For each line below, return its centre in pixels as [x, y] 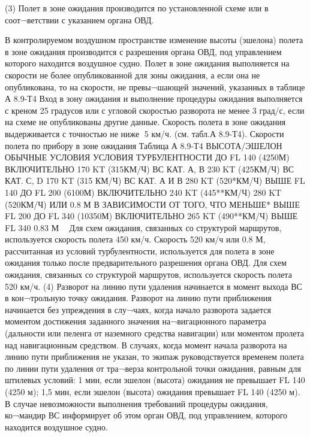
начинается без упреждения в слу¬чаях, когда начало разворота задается [138, 309]
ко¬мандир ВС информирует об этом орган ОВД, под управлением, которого [146, 415]
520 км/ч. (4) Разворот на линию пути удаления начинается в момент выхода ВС [154, 286]
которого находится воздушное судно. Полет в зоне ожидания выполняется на [147, 63]
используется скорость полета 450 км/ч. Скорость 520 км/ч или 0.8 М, [135, 239]
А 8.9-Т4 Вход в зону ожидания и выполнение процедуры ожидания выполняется [154, 98]
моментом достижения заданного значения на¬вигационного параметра [136, 321]
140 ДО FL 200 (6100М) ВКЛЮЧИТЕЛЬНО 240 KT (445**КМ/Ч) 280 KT [143, 192]
